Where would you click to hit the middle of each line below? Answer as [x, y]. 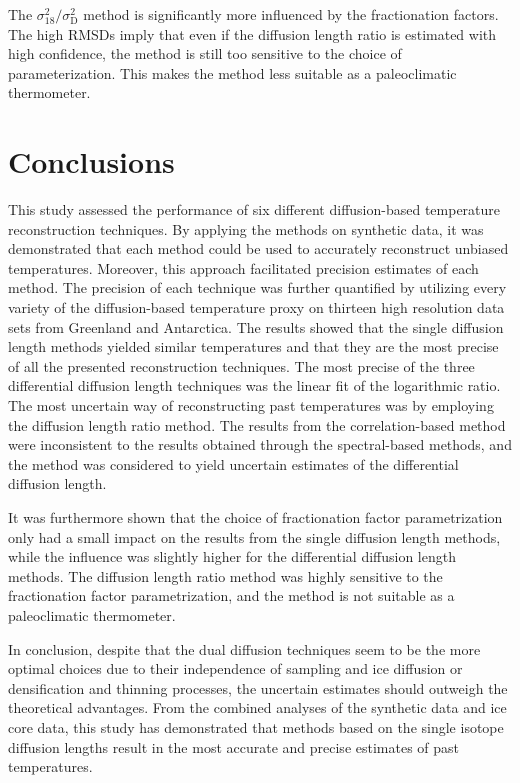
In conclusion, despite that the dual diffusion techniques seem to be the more [244, 648]
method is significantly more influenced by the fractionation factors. [291, 14]
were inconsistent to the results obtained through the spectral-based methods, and [260, 444]
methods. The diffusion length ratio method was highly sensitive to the [225, 575]
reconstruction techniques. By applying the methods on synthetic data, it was [246, 228]
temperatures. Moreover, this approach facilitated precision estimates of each [243, 267]
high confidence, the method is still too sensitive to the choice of [205, 53]
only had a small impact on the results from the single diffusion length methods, [254, 536]
